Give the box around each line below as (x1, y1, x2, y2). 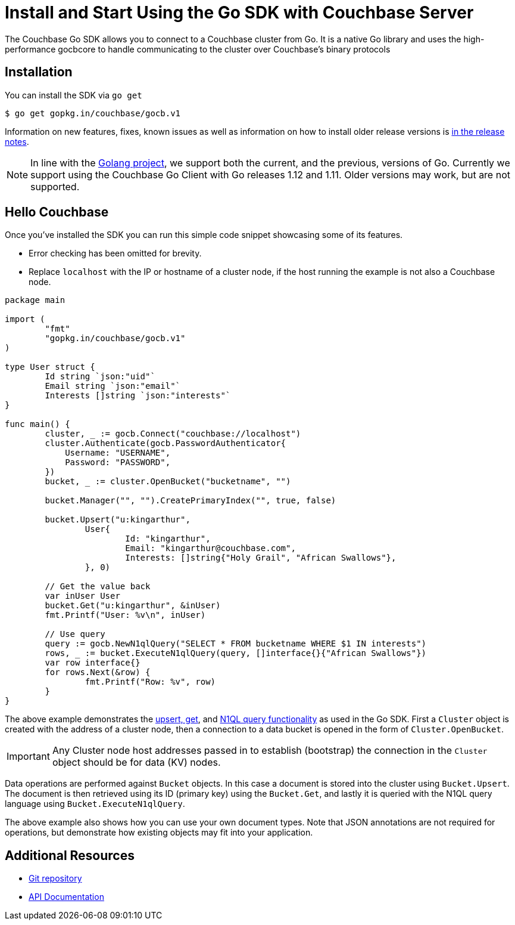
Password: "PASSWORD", (65, 457, 171, 468)
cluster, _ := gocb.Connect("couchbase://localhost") (45, 429, 301, 439)
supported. (30, 180, 80, 193)
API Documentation (29, 892, 104, 902)
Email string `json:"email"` (45, 381, 181, 391)
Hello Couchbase (5, 205, 109, 220)
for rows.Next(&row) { (45, 667, 151, 677)
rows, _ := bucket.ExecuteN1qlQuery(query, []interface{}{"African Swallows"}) (45, 648, 427, 658)
